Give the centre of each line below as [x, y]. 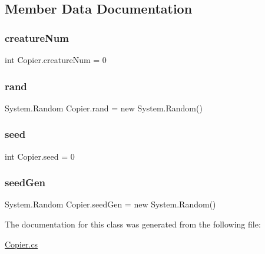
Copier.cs [21, 244]
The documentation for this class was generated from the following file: [133, 224]
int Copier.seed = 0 [40, 156]
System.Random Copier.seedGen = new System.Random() [110, 204]
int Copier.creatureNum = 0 [56, 60]
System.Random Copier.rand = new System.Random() [104, 108]
